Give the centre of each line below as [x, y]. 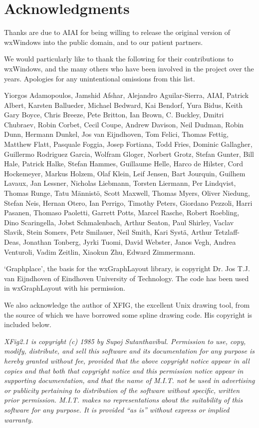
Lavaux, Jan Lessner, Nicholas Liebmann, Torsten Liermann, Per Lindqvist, [120, 183]
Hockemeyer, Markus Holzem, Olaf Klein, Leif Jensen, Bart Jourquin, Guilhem [125, 173]
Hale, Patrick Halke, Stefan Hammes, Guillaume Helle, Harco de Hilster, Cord [124, 164]
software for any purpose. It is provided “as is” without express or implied [117, 409]
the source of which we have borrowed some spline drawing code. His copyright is [128, 314]
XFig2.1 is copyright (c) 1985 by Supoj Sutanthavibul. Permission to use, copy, [125, 341]
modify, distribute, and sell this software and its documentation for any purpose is [129, 351]
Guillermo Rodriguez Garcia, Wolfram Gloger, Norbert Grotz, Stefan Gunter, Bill [129, 154]
